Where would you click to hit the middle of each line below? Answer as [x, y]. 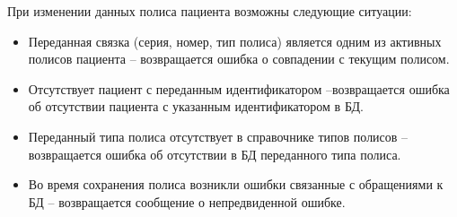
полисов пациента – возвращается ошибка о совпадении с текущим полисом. [239, 59]
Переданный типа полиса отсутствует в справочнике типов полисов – [218, 136]
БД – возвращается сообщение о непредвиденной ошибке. [187, 201]
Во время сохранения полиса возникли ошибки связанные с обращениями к [236, 184]
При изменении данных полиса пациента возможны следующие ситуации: [210, 11]
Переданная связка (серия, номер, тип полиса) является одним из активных [235, 41]
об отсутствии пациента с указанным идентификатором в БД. [196, 106]
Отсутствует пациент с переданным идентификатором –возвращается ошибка [239, 88]
